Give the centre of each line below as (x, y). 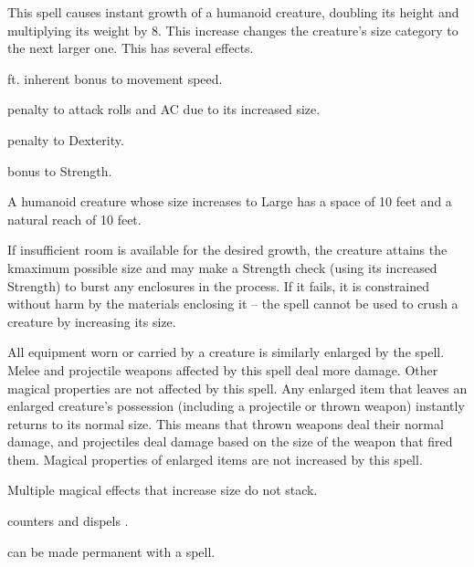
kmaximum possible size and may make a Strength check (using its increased (222, 267)
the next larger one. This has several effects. (131, 48)
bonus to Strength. (60, 170)
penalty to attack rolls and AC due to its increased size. (164, 109)
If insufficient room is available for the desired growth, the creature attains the (227, 250)
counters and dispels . (68, 521)
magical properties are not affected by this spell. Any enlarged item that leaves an (237, 388)
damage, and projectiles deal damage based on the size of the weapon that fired (230, 441)
